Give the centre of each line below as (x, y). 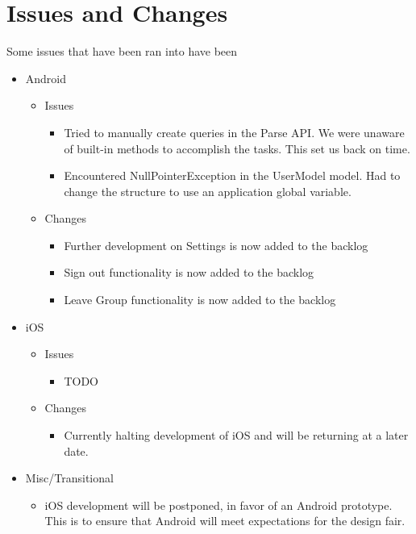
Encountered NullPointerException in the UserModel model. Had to (232, 175)
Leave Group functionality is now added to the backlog (200, 300)
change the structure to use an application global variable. (208, 191)
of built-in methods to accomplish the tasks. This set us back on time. (237, 148)
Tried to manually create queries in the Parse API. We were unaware (234, 132)
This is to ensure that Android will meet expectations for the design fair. (225, 521)
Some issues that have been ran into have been (122, 51)
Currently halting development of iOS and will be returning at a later (236, 435)
